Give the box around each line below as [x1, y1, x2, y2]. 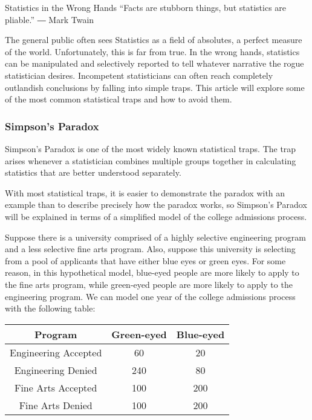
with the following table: [5, 302, 96, 315]
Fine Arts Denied [19, 398, 93, 412]
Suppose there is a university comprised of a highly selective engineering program [5, 230, 307, 243]
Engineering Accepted [10, 345, 102, 359]
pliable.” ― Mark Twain [5, 13, 94, 25]
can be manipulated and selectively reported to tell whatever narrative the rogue [5, 57, 304, 70]
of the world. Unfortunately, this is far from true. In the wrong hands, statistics [5, 45, 300, 58]
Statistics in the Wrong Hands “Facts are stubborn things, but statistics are [5, 1, 287, 13]
